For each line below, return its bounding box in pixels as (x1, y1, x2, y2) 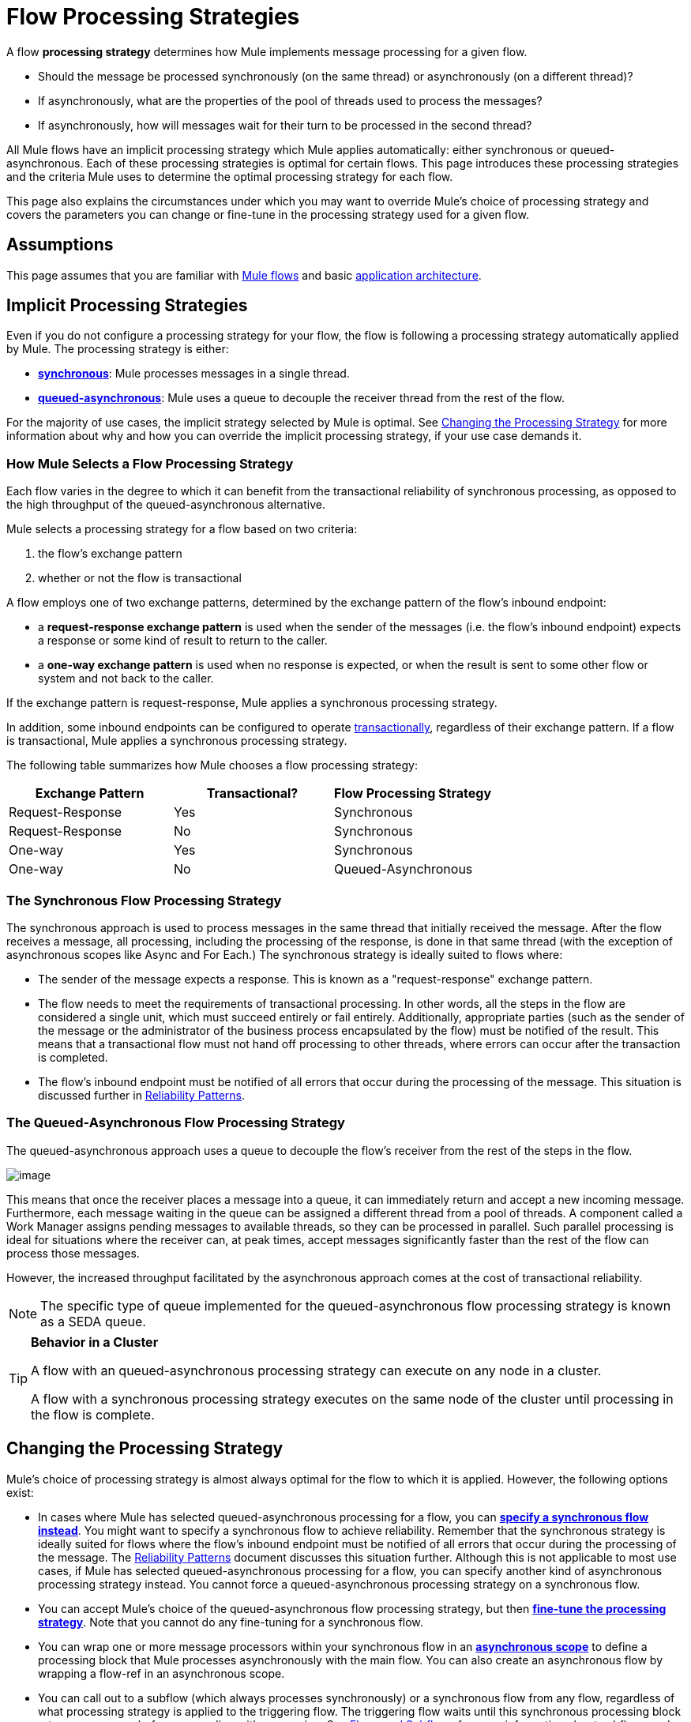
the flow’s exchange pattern (38, 547, 182, 561)
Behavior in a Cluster (31, 1333, 159, 1350)
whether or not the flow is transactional (38, 571, 242, 585)
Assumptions (6, 235, 114, 255)
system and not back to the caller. (38, 671, 214, 686)
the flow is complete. (31, 1406, 155, 1423)
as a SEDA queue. (40, 1313, 146, 1329)
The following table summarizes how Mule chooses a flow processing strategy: (6, 758, 418, 773)
